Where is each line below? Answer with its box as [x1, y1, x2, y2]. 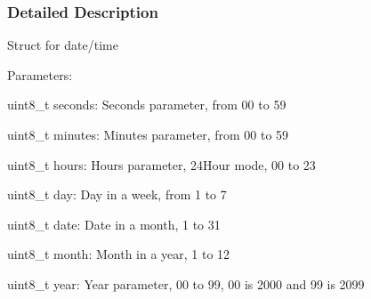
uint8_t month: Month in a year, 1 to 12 [7, 245, 230, 263]
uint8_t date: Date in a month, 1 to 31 [7, 214, 221, 233]
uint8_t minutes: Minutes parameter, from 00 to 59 [7, 125, 289, 143]
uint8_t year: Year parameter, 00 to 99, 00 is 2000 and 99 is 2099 [7, 274, 365, 293]
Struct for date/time [7, 36, 118, 54]
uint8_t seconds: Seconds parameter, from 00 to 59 [7, 95, 286, 114]
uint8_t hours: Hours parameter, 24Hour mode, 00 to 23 [7, 155, 316, 174]
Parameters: [7, 65, 73, 84]
